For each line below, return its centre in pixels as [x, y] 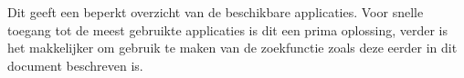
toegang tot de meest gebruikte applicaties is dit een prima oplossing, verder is [228, 29]
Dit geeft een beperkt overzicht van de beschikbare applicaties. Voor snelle [216, 12]
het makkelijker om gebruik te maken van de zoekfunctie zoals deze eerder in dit [232, 48]
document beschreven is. [75, 65]
